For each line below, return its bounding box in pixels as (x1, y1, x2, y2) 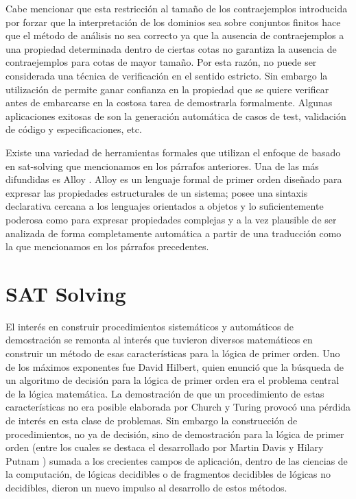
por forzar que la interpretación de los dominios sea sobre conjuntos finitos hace (5, 14, 341, 29)
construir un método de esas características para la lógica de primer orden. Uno (5, 346, 340, 360)
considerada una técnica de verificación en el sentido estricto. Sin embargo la (5, 68, 328, 82)
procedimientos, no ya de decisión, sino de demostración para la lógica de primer (5, 426, 344, 441)
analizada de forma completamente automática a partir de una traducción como (5, 226, 342, 240)
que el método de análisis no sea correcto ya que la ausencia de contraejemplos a (5, 28, 344, 42)
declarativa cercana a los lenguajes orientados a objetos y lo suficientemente (5, 199, 324, 213)
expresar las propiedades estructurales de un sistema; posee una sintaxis (5, 185, 308, 199)
